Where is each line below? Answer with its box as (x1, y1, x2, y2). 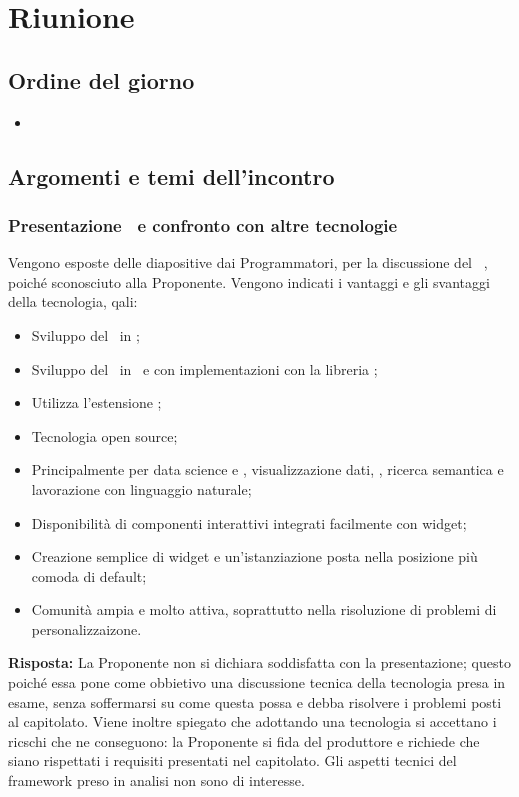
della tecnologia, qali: (8, 291, 138, 312)
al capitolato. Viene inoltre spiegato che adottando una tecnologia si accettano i (8, 711, 497, 732)
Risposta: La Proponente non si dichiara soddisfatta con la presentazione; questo (8, 652, 511, 673)
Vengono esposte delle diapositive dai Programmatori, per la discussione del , (8, 252, 488, 273)
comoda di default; (31, 565, 147, 586)
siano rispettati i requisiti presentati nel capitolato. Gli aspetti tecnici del (8, 750, 457, 771)
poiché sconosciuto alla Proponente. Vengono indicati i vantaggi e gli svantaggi (8, 271, 490, 292)
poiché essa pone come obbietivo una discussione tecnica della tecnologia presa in (8, 672, 506, 693)
